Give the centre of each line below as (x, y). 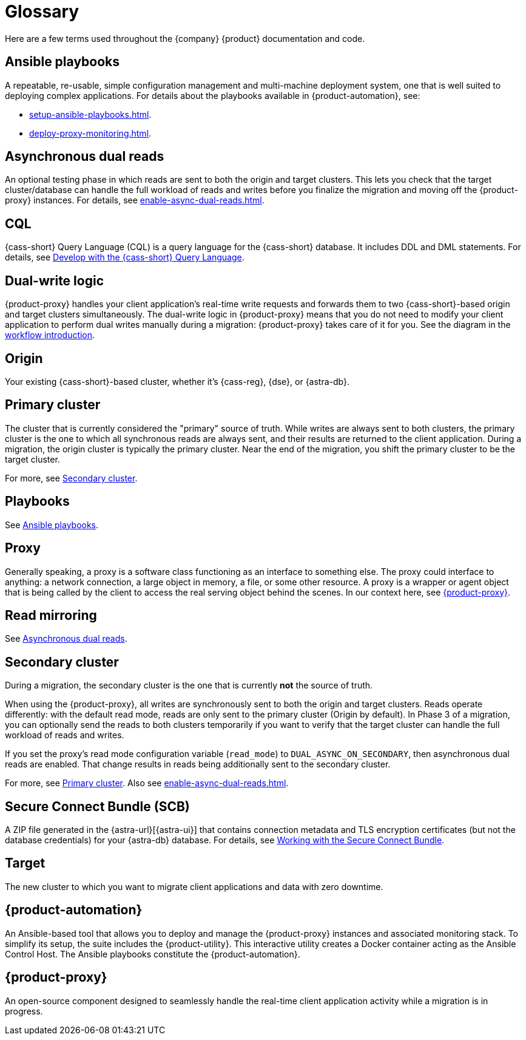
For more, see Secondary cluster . (71, 478)
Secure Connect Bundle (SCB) (97, 806)
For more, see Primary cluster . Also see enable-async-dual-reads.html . (147, 783)
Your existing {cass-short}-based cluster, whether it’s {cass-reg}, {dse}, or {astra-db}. (177, 381)
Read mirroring (51, 615)
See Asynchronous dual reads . (66, 639)
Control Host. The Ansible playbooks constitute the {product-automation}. (153, 954)
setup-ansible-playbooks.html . (90, 114)
